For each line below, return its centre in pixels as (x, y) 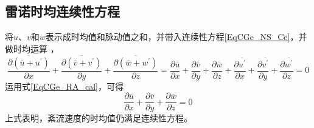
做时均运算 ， (32, 48)
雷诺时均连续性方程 (62, 11)
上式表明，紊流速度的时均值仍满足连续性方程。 (99, 118)
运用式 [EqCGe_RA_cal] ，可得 (64, 86)
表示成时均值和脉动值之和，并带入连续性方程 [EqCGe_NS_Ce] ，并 (176, 37)
